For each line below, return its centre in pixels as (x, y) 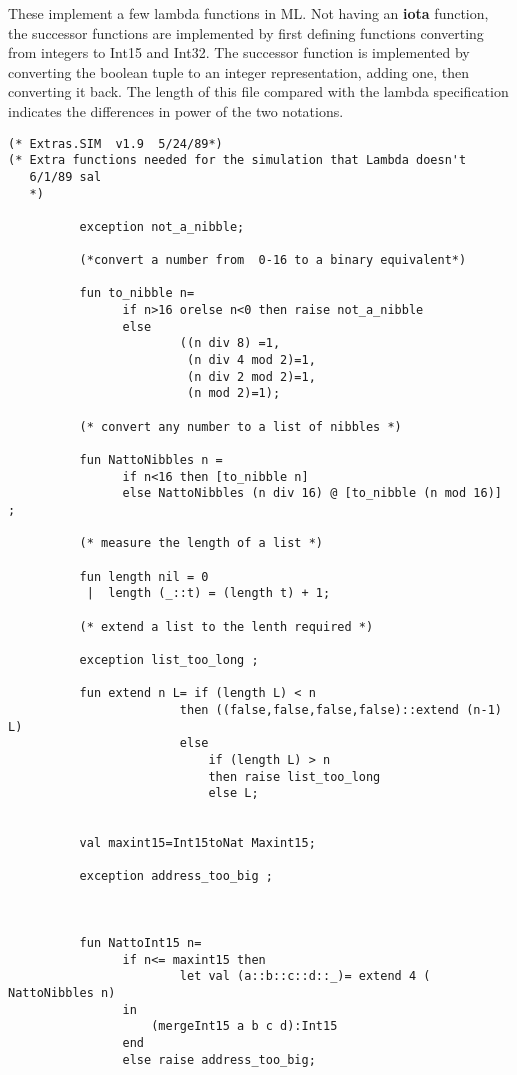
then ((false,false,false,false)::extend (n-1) (340, 709)
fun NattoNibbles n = (151, 460)
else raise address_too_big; (219, 1059)
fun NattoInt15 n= (140, 943)
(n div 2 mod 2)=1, (251, 376)
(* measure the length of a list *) (201, 543)
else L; (233, 793)
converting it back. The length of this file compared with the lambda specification (258, 91)
